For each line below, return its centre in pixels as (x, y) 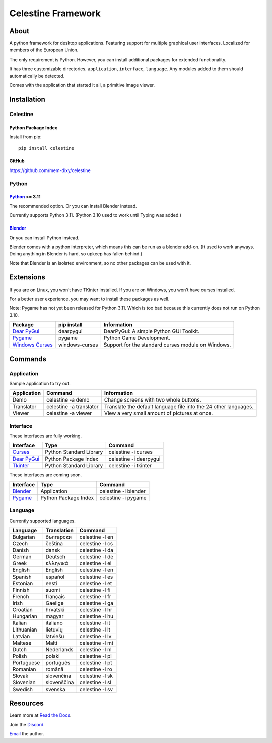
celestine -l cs (96, 543)
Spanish (22, 577)
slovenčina (58, 676)
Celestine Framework (55, 13)
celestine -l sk (96, 676)
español (55, 577)
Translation (60, 530)
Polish (20, 656)
